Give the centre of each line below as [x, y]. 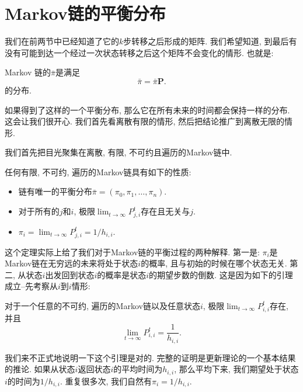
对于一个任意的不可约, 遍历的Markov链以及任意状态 [102, 305]
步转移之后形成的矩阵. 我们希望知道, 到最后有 [210, 41]
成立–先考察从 [31, 286]
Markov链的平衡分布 [85, 13]
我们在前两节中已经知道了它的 [62, 41]
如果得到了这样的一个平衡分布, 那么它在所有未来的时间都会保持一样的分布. [147, 110]
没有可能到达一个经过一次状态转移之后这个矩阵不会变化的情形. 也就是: [139, 52]
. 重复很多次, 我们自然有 [106, 381]
